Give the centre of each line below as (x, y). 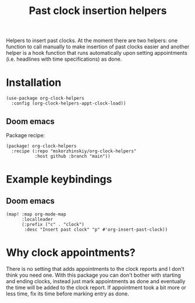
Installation (34, 83)
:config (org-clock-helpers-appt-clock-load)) (69, 103)
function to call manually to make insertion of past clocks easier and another (98, 47)
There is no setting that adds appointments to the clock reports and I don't (95, 269)
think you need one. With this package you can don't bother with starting (94, 275)
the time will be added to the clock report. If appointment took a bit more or (96, 287)
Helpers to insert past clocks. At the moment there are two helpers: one (92, 41)
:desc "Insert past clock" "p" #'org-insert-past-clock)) (96, 229)
